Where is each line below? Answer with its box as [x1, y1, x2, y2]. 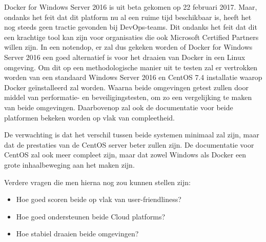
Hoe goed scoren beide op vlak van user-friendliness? [16, 194, 181, 205]
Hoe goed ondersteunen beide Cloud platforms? [16, 211, 166, 221]
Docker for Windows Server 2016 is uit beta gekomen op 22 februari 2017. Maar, [4, 2, 257, 12]
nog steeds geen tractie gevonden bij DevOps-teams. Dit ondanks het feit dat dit [4, 22, 257, 32]
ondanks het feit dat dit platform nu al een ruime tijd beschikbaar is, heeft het [4, 11, 252, 22]
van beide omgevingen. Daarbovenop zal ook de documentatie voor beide [4, 102, 233, 112]
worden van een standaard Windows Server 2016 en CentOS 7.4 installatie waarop [4, 72, 262, 83]
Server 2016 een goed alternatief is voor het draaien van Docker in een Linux [4, 51, 245, 62]
